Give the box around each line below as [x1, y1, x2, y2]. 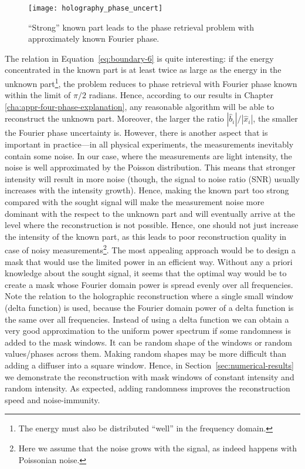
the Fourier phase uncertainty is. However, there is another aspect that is [5, 126, 268, 139]
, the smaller [253, 112, 298, 125]
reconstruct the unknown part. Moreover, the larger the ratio [5, 112, 224, 125]
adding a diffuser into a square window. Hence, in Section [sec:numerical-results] [5, 359, 294, 371]
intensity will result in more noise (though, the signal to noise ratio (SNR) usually [5, 172, 300, 185]
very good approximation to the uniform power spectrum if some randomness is [5, 324, 291, 337]
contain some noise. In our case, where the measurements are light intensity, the [5, 149, 292, 162]
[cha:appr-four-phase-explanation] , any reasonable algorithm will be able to [5, 100, 274, 112]
